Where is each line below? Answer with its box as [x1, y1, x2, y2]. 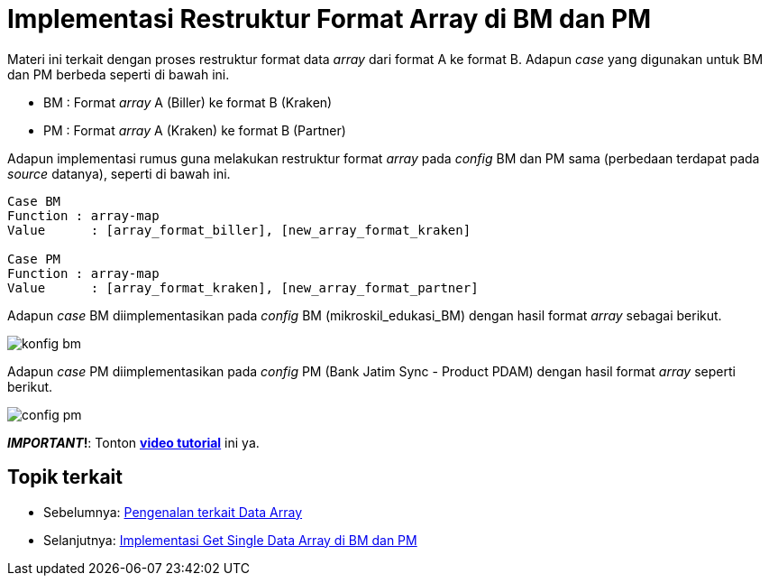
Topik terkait [7, 466, 123, 489]
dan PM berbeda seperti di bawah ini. [7, 66, 230, 82]
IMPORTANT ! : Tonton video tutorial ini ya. [7, 434, 260, 450]
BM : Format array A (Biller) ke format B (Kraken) [43, 94, 333, 110]
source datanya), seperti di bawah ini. [7, 165, 231, 181]
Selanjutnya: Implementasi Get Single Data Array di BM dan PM [43, 532, 417, 548]
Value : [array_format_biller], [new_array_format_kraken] [7, 222, 471, 237]
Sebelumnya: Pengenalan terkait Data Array [43, 504, 303, 520]
